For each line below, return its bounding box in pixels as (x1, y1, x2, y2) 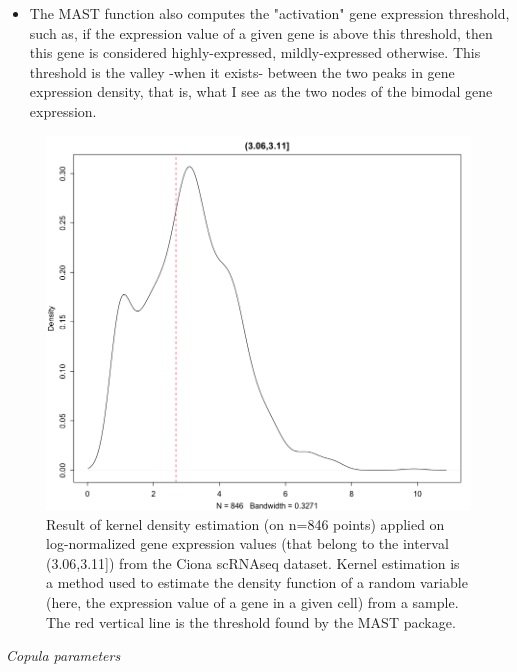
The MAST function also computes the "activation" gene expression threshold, (29, 3, 510, 23)
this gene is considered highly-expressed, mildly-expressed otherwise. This (29, 42, 481, 63)
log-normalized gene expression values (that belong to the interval (46, 533, 449, 554)
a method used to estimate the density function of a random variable (46, 572, 468, 593)
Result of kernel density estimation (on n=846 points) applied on (46, 513, 445, 534)
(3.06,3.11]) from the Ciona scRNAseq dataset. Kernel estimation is (46, 552, 460, 573)
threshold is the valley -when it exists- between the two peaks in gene (29, 61, 455, 82)
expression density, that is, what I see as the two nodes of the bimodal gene (29, 81, 493, 102)
